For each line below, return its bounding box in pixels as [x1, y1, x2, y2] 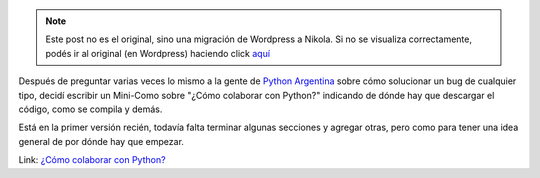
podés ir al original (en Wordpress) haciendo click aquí [45, 47, 270, 59]
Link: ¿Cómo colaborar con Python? [18, 154, 166, 166]
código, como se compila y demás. [18, 103, 163, 115]
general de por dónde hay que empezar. [18, 135, 185, 147]
